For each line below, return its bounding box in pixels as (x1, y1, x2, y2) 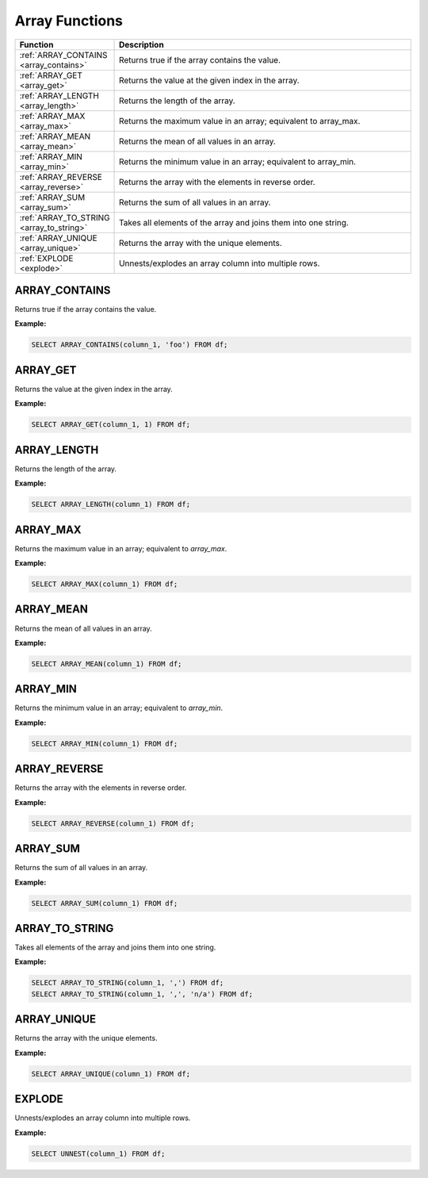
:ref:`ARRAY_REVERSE (19, 171, 103, 182)
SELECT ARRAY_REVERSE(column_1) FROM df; (31, 819, 195, 828)
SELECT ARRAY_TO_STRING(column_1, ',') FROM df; (31, 978, 224, 988)
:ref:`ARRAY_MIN (19, 151, 83, 162)
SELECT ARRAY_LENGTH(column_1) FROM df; (31, 500, 190, 509)
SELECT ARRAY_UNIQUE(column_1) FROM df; (31, 1069, 190, 1078)
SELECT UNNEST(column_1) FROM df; (31, 1149, 166, 1158)
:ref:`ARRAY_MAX (19, 110, 86, 121)
